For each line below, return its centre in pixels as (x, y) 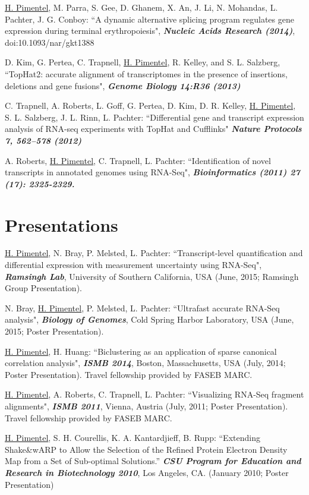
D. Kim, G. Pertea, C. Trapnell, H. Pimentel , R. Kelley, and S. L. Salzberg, (143, 62)
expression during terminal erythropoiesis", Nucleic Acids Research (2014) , (150, 31)
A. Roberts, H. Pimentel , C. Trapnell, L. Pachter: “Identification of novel (138, 160)
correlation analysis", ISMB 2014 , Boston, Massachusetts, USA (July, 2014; (145, 363)
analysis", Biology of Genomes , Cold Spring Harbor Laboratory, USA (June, (149, 319)
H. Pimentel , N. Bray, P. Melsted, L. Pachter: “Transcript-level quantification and (154, 253)
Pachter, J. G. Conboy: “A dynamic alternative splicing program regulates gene (149, 19)
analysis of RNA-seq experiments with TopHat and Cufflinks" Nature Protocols (153, 129)
